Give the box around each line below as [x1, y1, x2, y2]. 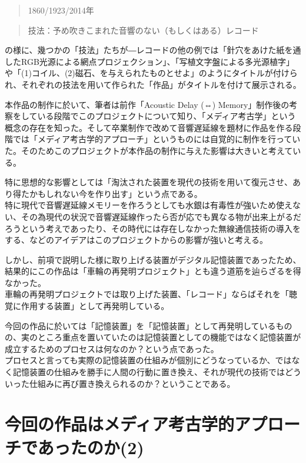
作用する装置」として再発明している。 [21, 300, 169, 312]
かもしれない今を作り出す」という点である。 [29, 187, 202, 199]
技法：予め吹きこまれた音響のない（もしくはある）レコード [28, 24, 259, 36]
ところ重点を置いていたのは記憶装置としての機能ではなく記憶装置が [37, 331, 301, 343]
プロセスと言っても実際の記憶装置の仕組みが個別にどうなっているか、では [5, 354, 292, 366]
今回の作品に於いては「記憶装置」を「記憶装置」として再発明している [5, 319, 276, 331]
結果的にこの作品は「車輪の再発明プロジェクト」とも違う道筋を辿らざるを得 [5, 265, 301, 277]
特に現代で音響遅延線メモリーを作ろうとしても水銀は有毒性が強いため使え [5, 199, 292, 211]
